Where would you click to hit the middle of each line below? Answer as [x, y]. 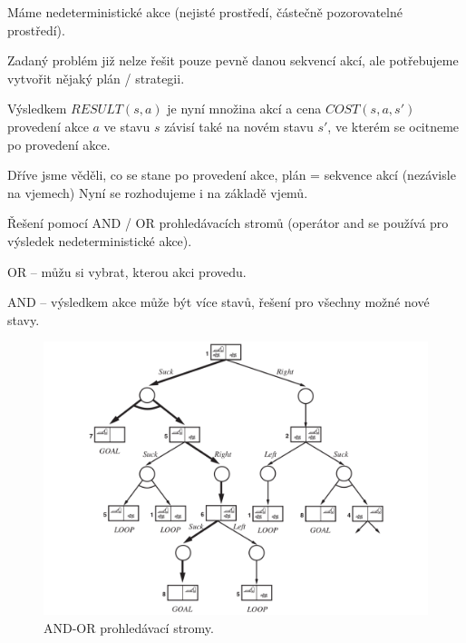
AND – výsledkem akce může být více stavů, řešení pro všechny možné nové [218, 302]
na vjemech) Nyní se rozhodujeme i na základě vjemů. [158, 192]
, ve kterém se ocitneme [393, 126]
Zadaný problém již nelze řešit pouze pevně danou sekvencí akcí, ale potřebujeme [233, 60]
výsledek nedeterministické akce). [100, 240]
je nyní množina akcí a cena [244, 109]
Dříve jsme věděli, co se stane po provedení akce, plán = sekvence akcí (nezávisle [232, 175]
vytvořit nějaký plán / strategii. [96, 78]
